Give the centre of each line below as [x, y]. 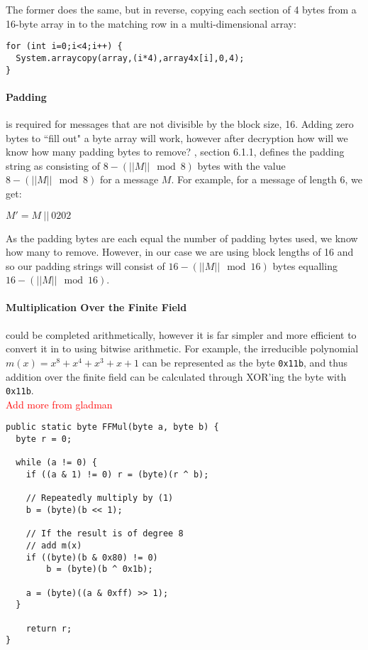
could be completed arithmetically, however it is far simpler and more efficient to [181, 334]
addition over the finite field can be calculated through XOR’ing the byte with [176, 376]
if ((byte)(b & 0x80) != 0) [92, 557]
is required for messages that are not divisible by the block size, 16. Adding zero [180, 123]
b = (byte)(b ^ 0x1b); [100, 569]
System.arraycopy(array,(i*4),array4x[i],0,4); [130, 58]
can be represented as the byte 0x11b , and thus [245, 362]
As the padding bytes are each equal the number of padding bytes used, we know [182, 238]
